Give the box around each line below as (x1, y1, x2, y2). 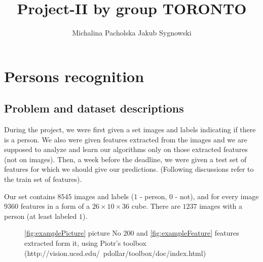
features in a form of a (20, 201, 90, 211)
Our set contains (4, 191, 55, 201)
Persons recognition (4, 65, 144, 86)
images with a (199, 201, 243, 211)
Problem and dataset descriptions (4, 100, 184, 116)
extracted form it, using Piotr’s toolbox (24, 238, 146, 248)
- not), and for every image (175, 191, 259, 201)
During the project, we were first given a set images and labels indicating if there (4, 124, 256, 135)
